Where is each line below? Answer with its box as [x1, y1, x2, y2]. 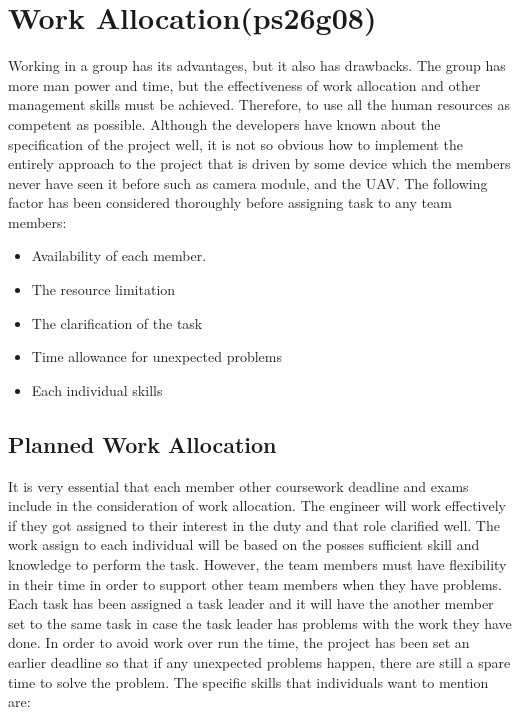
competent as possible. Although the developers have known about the [8, 113, 441, 134]
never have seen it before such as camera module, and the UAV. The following [8, 172, 488, 193]
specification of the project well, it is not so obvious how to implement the [8, 133, 463, 154]
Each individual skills [31, 379, 163, 400]
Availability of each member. [31, 245, 207, 266]
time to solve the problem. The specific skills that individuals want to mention [8, 671, 489, 692]
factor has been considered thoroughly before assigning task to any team [8, 192, 452, 213]
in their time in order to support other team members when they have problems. [8, 573, 502, 594]
